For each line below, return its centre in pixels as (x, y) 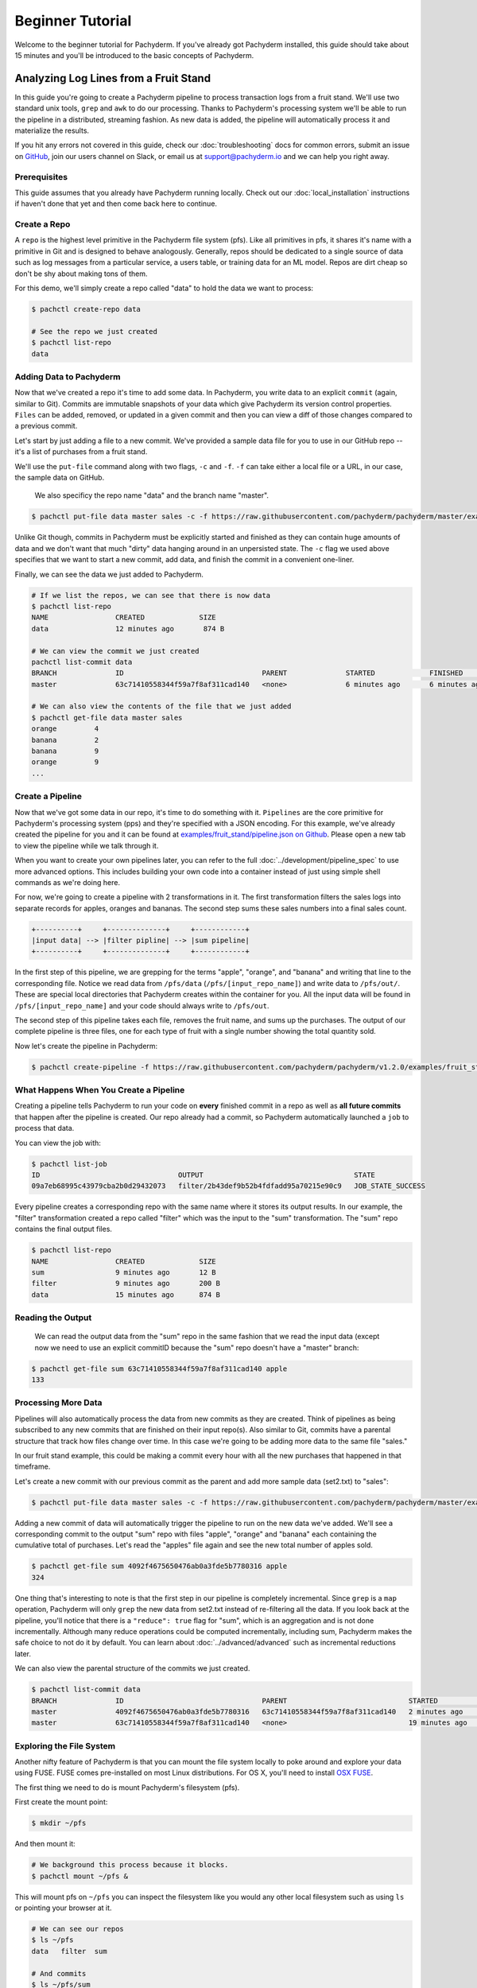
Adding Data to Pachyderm (68, 376)
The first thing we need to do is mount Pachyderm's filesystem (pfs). (127, 1787)
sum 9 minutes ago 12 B (124, 1272)
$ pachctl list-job (69, 1164)
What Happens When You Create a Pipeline (100, 1090)
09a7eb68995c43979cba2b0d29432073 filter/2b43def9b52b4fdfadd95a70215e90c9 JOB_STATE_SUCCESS (228, 1186)
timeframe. (33, 1466)
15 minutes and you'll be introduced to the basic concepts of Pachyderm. (134, 55)
